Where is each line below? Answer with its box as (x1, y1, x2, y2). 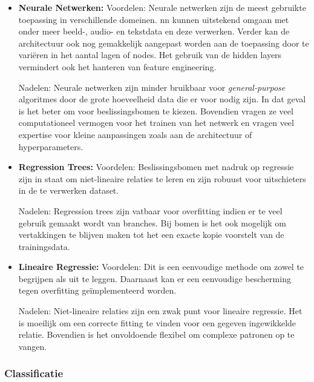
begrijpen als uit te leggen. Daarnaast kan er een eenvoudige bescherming (18, 272, 291, 285)
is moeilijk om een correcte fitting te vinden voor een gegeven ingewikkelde (18, 316, 296, 329)
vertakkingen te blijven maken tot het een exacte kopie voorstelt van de (18, 228, 284, 241)
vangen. (18, 340, 47, 352)
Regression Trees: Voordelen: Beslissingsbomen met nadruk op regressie (18, 160, 294, 173)
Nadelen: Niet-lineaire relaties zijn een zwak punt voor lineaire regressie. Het (18, 305, 303, 317)
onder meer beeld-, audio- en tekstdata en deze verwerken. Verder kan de (18, 25, 290, 38)
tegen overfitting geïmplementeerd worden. (18, 284, 177, 297)
